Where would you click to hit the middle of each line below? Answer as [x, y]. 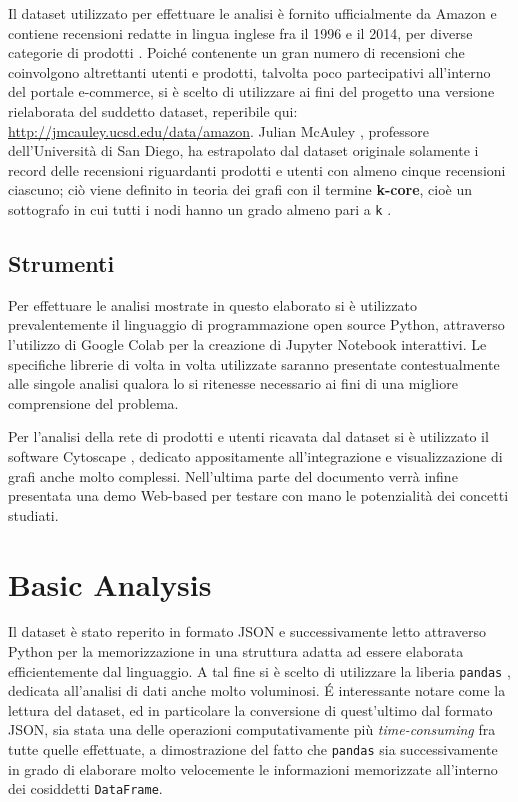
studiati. [33, 514]
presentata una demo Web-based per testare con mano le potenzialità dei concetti [258, 495]
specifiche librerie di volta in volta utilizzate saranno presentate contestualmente [254, 363]
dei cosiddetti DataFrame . [85, 788]
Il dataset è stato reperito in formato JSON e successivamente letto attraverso [247, 631]
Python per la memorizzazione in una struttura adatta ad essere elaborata [236, 651]
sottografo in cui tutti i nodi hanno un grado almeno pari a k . [200, 208]
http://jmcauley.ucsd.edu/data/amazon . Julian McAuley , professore [218, 130]
